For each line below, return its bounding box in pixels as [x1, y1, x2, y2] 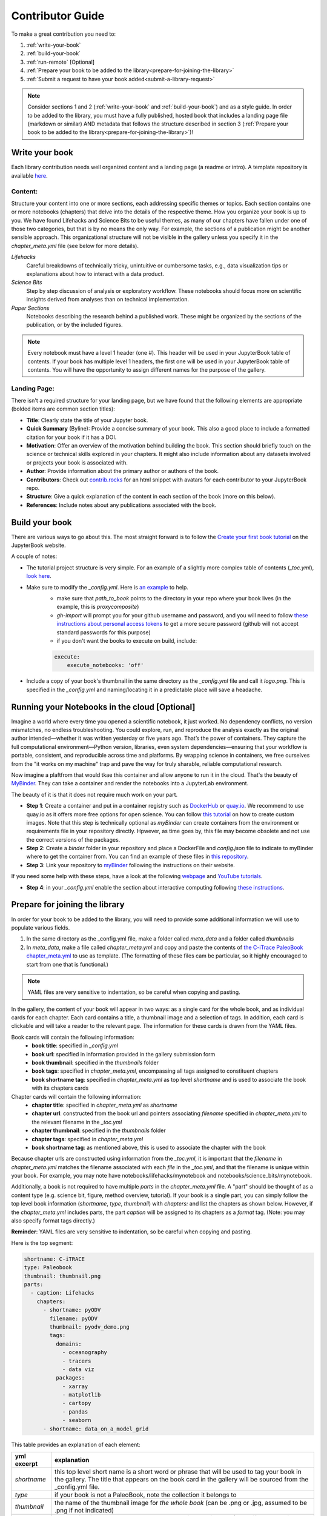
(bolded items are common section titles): [11, 405, 115, 412]
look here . [26, 572, 51, 580]
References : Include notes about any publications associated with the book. [26, 501, 217, 509]
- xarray [62, 1383, 88, 1390]
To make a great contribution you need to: [11, 30, 116, 38]
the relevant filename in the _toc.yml [31, 1118, 122, 1125]
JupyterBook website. [11, 542, 66, 549]
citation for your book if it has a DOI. [26, 434, 117, 441]
